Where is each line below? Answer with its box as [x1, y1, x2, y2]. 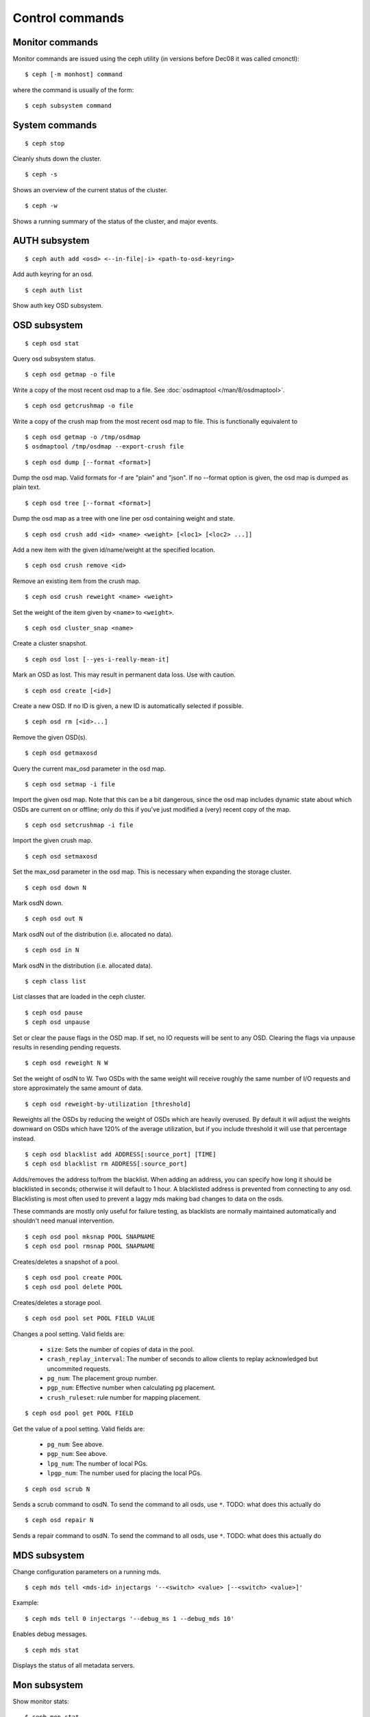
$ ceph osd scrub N [25, 1485, 90, 1493]
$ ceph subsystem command [25, 102, 112, 110]
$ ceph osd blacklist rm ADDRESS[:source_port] [25, 1160, 188, 1168]
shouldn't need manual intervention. [12, 1216, 114, 1225]
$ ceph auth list [25, 286, 83, 294]
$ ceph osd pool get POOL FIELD [25, 1409, 134, 1418]
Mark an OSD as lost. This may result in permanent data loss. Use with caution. [12, 670, 236, 679]
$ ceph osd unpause [25, 1019, 90, 1026]
